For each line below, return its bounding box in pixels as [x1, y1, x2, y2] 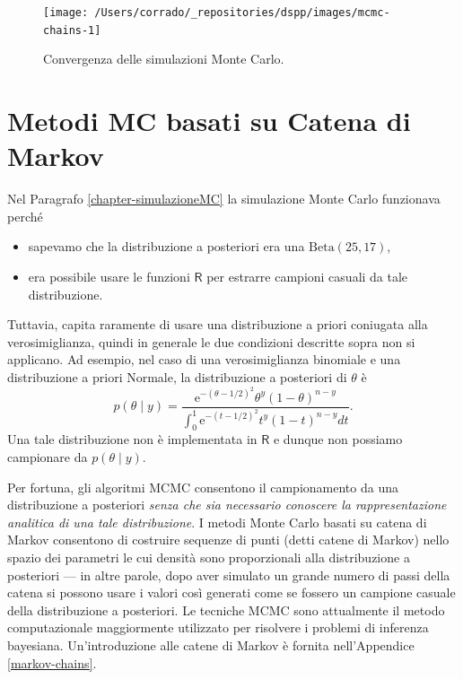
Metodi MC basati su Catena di [7, 102, 411, 139]
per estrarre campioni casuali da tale [206, 267, 408, 285]
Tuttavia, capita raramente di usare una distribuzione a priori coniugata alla [7, 315, 428, 334]
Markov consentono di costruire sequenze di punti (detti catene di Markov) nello [7, 530, 450, 549]
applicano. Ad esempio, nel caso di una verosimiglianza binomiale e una [7, 350, 401, 369]
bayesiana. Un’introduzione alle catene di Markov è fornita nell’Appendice [7, 635, 415, 654]
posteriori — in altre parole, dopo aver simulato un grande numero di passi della [7, 565, 450, 584]
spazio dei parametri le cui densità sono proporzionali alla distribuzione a [7, 547, 410, 566]
